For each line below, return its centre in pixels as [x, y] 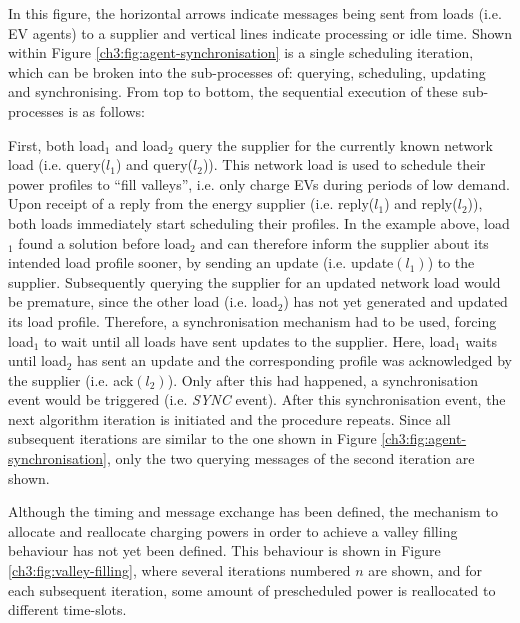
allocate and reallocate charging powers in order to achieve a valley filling [233, 530]
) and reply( [421, 203]
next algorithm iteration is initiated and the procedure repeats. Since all [229, 418]
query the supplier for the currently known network [335, 144]
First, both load [56, 144]
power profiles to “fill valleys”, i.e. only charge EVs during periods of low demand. [259, 183]
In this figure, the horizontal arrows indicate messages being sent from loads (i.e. [255, 13]
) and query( [154, 164]
